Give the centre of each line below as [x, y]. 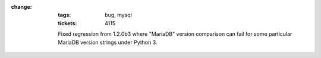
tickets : [67, 23]
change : [21, 7]
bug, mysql [118, 15]
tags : [64, 15]
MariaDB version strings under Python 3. [108, 42]
